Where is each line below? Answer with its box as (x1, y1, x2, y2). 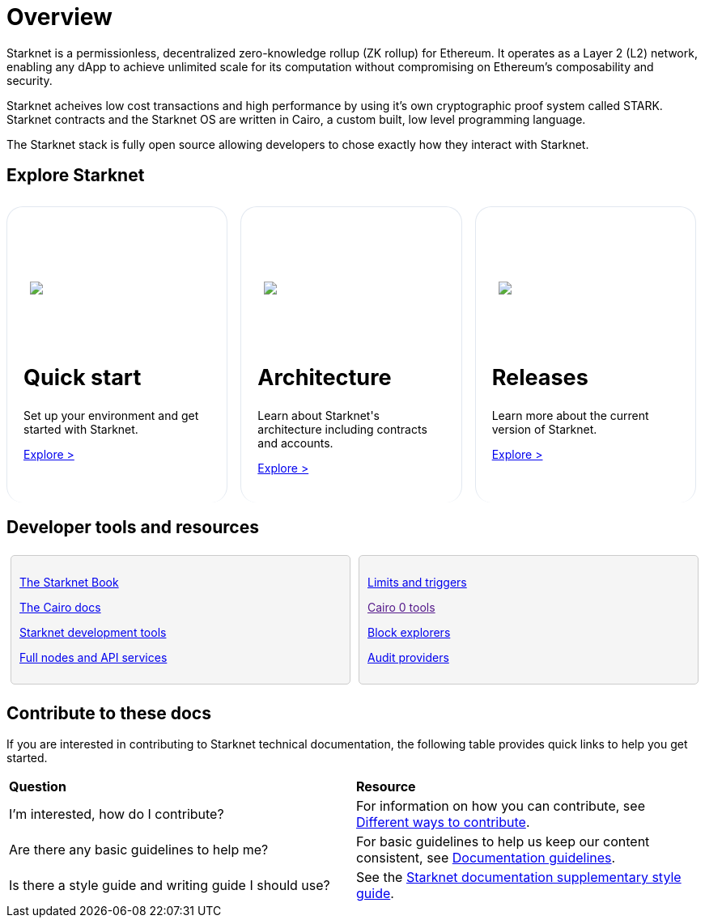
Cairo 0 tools (367, 600, 435, 615)
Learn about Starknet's (257, 409, 380, 423)
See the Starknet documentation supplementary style (356, 869, 682, 886)
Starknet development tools (19, 625, 167, 640)
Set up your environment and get (23, 409, 199, 423)
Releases (491, 364, 588, 391)
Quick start (23, 364, 142, 391)
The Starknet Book (19, 575, 119, 590)
